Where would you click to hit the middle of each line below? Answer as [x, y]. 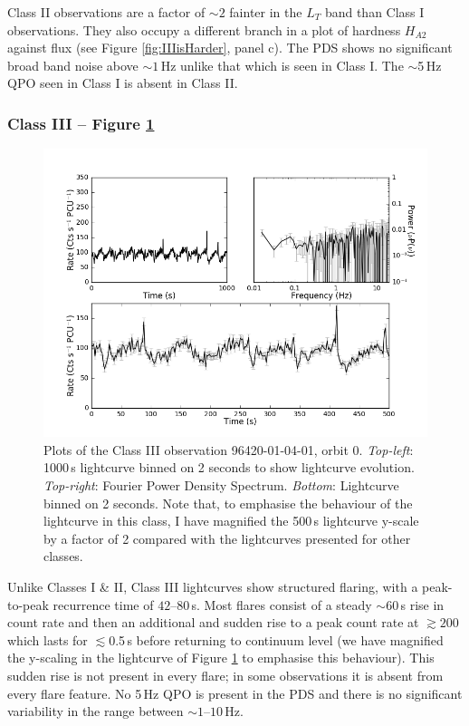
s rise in [422, 604]
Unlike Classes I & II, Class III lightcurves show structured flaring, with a [213, 586]
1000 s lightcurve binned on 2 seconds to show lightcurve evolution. [229, 467]
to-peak [28, 604]
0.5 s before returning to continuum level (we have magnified [276, 639]
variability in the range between [96, 711]
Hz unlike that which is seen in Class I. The [282, 65]
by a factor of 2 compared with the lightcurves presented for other [227, 538]
